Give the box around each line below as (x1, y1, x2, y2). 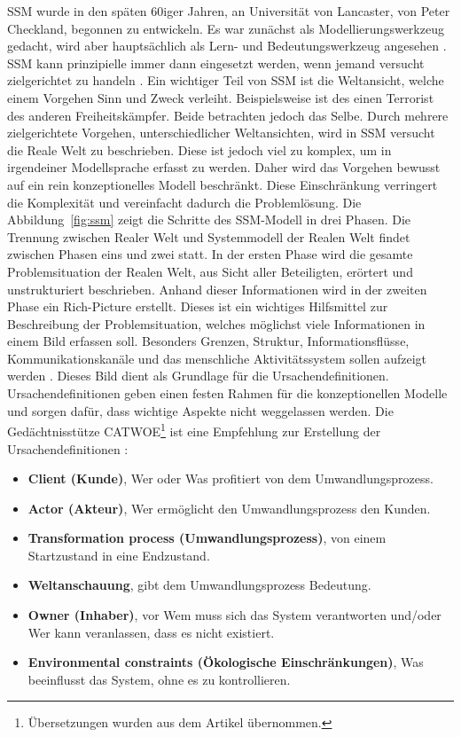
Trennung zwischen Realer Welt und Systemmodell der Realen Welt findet (7, 227, 410, 246)
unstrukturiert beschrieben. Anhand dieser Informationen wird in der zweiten (7, 279, 427, 298)
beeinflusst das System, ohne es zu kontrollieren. (27, 670, 291, 688)
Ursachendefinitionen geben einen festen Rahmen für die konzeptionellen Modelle (7, 384, 448, 403)
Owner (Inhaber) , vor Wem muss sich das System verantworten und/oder (27, 606, 441, 624)
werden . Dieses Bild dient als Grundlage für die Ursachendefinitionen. (7, 366, 389, 385)
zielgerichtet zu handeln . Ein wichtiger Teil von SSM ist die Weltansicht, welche (7, 71, 444, 90)
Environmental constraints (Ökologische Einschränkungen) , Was (27, 653, 424, 671)
